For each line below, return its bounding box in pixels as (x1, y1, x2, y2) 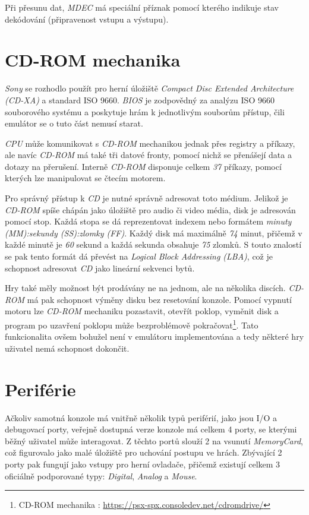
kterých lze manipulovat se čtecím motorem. (5, 172, 166, 184)
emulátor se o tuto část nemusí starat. (5, 117, 143, 129)
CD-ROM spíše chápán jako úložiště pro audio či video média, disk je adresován (5, 203, 296, 216)
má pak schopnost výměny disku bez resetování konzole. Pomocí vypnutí (27, 293, 292, 305)
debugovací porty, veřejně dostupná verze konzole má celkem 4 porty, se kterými (5, 423, 297, 435)
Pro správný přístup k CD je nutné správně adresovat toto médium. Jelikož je (5, 192, 288, 204)
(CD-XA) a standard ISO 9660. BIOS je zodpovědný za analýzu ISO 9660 (5, 93, 275, 106)
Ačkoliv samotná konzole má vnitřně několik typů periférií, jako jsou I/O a (5, 411, 278, 424)
